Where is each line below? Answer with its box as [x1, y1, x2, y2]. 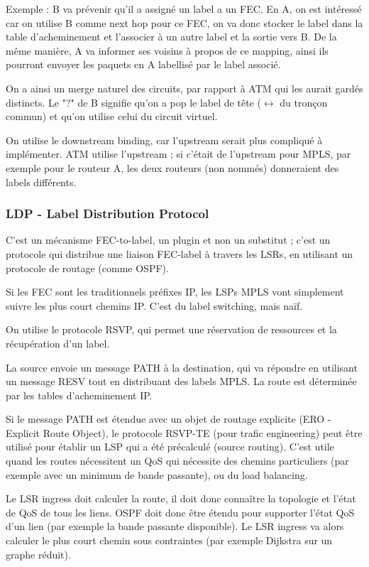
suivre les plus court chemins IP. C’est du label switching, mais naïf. [6, 298, 303, 313]
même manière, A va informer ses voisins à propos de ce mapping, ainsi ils [6, 43, 329, 58]
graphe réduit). [6, 546, 71, 561]
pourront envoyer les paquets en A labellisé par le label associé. [6, 57, 281, 72]
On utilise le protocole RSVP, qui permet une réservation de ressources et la [6, 322, 337, 337]
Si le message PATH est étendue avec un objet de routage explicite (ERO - [6, 411, 331, 426]
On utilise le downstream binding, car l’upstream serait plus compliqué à [6, 132, 323, 147]
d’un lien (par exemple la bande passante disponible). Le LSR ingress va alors [6, 519, 344, 534]
